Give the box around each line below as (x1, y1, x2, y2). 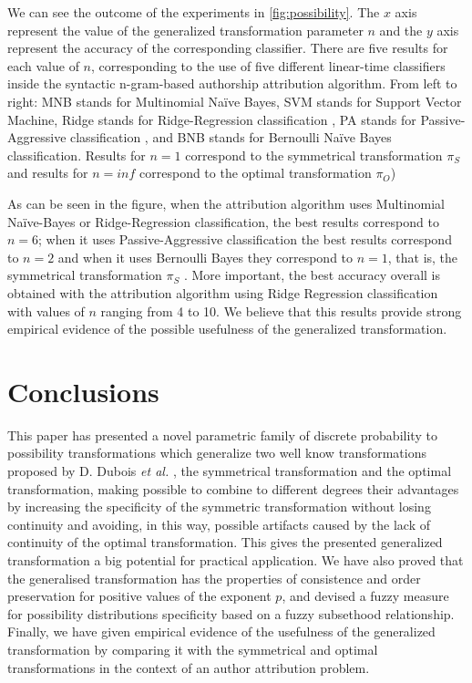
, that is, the (387, 247, 458, 266)
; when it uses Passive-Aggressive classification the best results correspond (38, 230, 452, 249)
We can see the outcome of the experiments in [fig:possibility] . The (7, 3, 380, 21)
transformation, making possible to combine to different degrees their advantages (7, 479, 459, 498)
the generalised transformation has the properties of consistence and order (7, 568, 421, 587)
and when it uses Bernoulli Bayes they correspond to (57, 247, 354, 266)
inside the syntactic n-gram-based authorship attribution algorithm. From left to (7, 74, 457, 93)
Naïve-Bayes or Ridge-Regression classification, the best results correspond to (7, 212, 439, 231)
